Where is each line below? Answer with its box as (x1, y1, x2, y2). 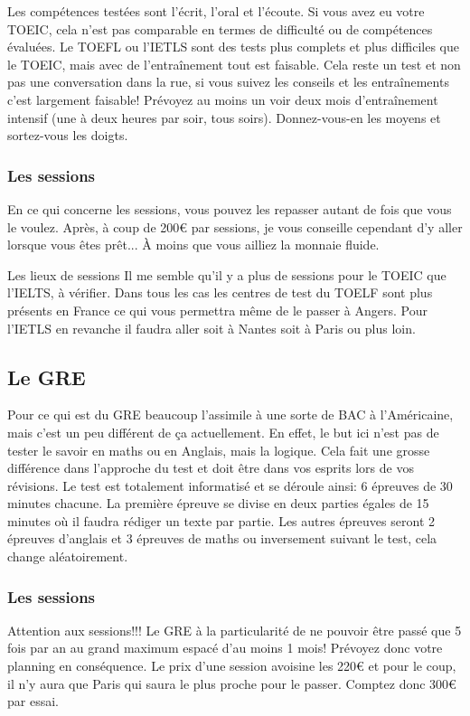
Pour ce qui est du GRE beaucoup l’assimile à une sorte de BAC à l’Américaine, (7, 405, 454, 424)
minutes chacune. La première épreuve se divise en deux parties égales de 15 (7, 494, 429, 513)
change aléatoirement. (7, 547, 128, 566)
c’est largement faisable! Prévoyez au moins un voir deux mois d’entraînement (7, 89, 438, 108)
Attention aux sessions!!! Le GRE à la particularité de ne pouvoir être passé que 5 (7, 620, 462, 639)
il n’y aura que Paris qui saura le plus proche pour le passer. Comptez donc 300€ (7, 674, 456, 692)
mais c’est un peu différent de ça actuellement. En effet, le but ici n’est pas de (7, 422, 439, 441)
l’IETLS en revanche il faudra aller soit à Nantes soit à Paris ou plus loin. (7, 318, 416, 337)
